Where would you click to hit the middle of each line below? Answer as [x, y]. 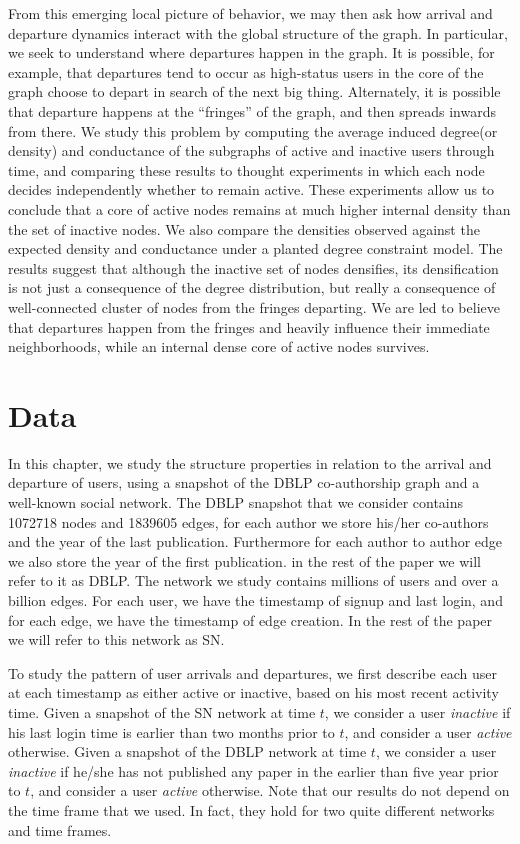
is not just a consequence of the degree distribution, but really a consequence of [252, 287]
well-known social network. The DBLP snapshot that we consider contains [236, 502]
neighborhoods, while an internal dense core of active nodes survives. [219, 346]
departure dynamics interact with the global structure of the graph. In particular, [258, 32]
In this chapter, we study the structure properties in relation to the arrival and [250, 462]
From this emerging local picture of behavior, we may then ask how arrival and [250, 13]
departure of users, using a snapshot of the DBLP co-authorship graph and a [244, 482]
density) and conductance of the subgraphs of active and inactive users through [251, 150]
